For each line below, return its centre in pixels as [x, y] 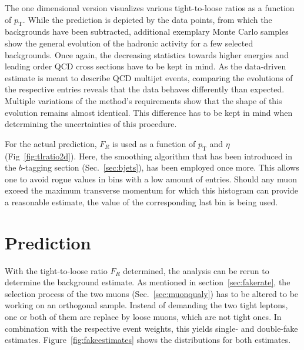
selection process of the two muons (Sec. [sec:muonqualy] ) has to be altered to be [152, 293]
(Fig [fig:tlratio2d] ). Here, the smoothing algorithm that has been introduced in [149, 156]
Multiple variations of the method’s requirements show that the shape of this [143, 100]
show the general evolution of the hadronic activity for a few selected [129, 43]
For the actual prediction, [51, 143]
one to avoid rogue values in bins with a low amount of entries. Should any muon [151, 179]
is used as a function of [154, 143]
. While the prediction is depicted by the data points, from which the [147, 19]
